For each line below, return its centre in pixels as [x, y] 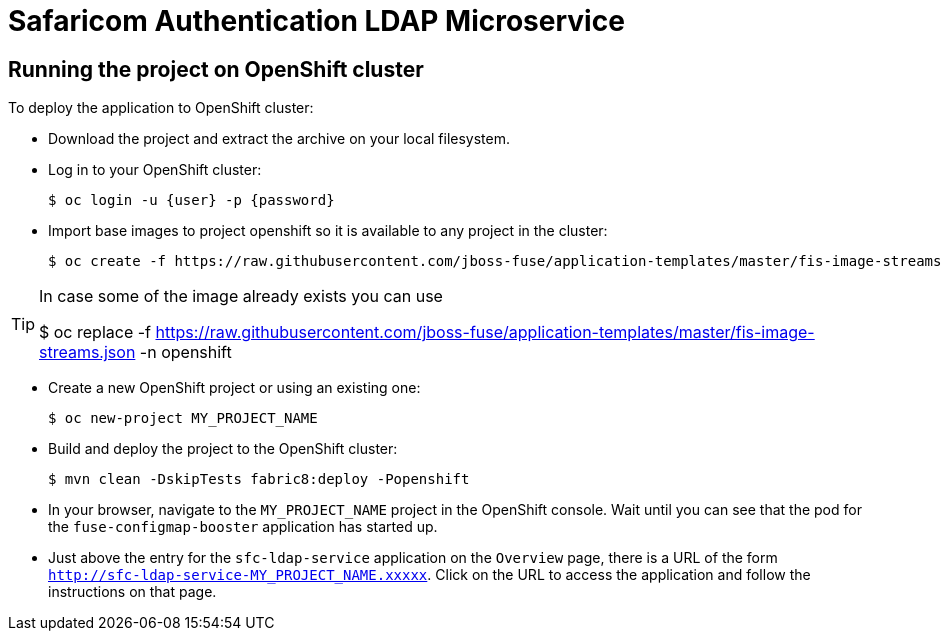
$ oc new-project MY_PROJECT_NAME [183, 418]
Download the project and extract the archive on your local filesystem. [279, 139]
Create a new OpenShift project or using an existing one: [234, 388]
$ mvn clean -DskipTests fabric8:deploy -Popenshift [259, 479]
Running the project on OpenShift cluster [216, 69]
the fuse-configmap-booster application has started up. [243, 527]
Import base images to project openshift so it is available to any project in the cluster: [328, 231]
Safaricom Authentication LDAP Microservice [316, 21]
